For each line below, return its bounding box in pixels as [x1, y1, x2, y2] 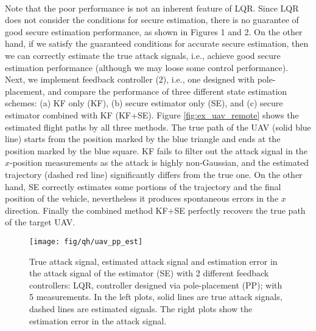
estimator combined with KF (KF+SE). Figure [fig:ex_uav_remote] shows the [5, 108, 299, 121]
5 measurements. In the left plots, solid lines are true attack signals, [29, 290, 283, 303]
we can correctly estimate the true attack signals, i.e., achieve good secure [5, 49, 281, 61]
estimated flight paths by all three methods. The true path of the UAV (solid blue [5, 120, 311, 133]
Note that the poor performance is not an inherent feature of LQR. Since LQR [5, 1, 299, 14]
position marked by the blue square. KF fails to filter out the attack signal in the [5, 144, 307, 157]
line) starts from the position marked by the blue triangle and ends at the [5, 132, 281, 145]
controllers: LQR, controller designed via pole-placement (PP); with [29, 278, 283, 291]
